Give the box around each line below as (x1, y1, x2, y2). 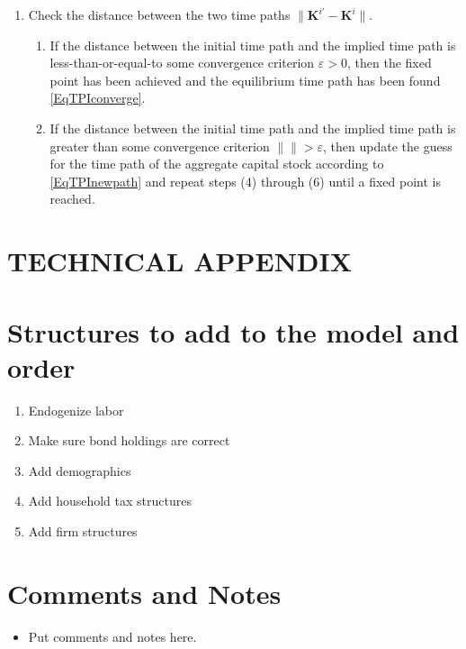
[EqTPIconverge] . (49, 88, 146, 107)
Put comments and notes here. (28, 626, 197, 645)
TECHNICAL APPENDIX (7, 242, 353, 279)
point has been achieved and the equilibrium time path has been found (49, 70, 441, 89)
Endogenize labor (28, 400, 124, 419)
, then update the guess (323, 136, 453, 155)
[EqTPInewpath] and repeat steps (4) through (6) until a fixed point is (49, 171, 441, 190)
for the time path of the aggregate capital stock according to (49, 154, 384, 173)
